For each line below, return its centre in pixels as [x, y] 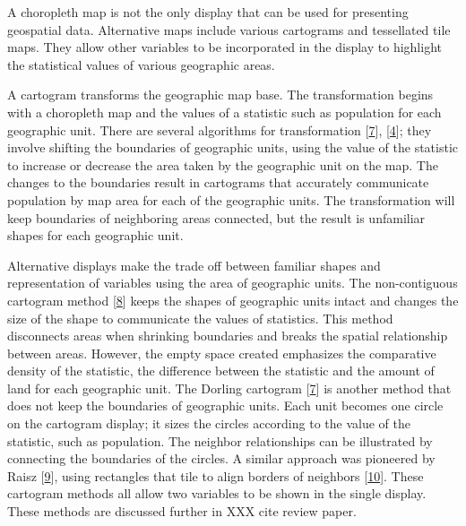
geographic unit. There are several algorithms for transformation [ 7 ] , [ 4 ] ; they [220, 129]
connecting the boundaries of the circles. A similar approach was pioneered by [221, 458]
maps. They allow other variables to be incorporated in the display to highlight [224, 47]
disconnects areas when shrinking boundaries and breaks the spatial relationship [228, 336]
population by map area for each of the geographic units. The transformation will [231, 199]
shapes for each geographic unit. [95, 235]
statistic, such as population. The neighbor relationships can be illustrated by [220, 440]
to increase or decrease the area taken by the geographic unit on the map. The [223, 164]
